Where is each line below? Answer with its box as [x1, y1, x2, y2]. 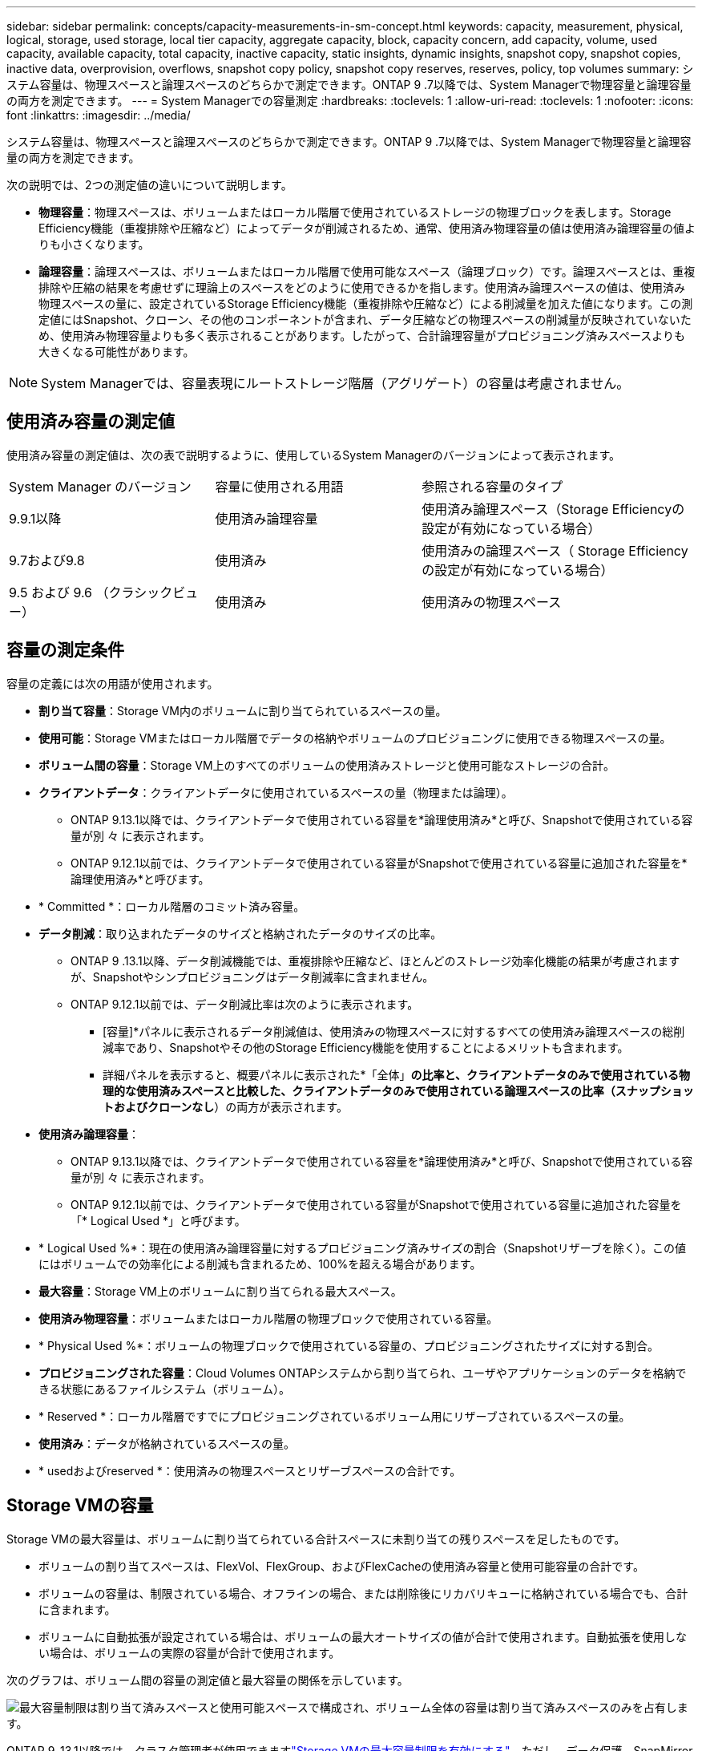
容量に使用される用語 [215, 478, 344, 495]
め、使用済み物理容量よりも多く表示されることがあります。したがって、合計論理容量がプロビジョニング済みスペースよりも [38, 329, 685, 342]
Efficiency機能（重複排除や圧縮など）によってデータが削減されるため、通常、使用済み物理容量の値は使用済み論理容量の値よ [38, 221, 696, 235]
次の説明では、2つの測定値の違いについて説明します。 [6, 178, 292, 192]
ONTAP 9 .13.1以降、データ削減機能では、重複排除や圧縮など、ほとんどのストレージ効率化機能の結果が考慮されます [71, 953, 680, 968]
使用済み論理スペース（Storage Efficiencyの [422, 500, 685, 517]
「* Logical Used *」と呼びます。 [71, 1213, 246, 1227]
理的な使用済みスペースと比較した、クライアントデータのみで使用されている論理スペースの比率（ [103, 1083, 615, 1098]
